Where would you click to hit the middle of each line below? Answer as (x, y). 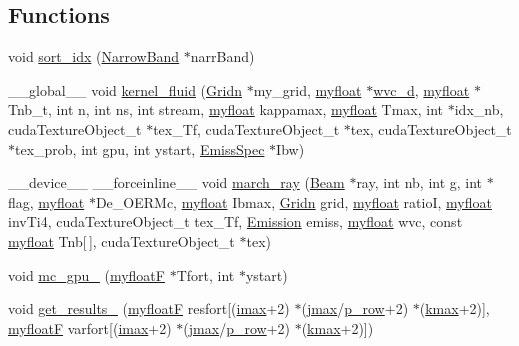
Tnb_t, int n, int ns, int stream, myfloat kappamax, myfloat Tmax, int (226, 109)
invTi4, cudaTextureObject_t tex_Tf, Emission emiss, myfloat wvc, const (235, 221)
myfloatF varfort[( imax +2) (90, 327)
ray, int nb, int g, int (419, 182)
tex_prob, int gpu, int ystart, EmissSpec (140, 148)
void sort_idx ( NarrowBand (94, 56)
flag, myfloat (46, 201)
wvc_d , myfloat (421, 89)
